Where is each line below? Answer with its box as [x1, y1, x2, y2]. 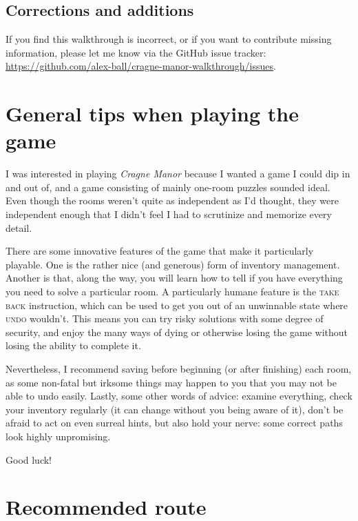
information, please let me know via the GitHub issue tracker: [6, 45, 266, 59]
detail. [6, 220, 32, 235]
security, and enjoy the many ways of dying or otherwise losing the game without [6, 324, 348, 339]
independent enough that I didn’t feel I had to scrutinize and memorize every [6, 207, 332, 222]
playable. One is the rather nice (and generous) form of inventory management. [6, 257, 340, 271]
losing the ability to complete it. [6, 338, 141, 353]
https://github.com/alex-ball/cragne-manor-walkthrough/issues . [6, 59, 276, 73]
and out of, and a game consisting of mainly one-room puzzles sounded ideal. [6, 179, 330, 194]
